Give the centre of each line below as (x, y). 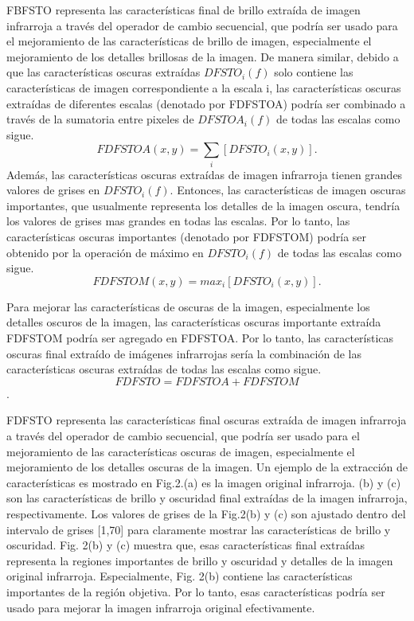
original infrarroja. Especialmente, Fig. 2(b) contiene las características (180, 576)
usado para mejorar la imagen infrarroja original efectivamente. (161, 607)
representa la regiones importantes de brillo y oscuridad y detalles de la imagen (200, 560)
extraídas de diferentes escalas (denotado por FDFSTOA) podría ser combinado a (206, 103)
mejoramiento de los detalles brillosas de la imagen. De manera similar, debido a (203, 56)
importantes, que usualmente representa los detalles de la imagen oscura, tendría (203, 205)
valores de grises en (53, 190)
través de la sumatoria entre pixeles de (100, 119)
